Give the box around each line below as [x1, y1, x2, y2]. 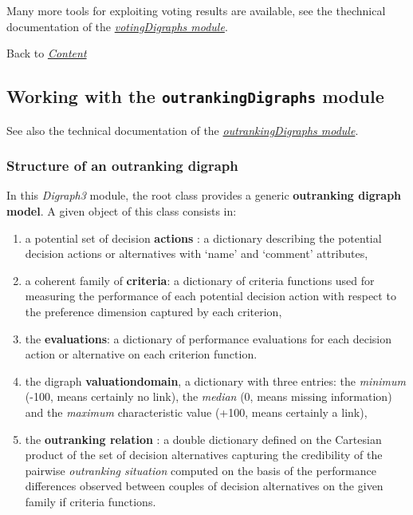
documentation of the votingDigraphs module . [6, 18, 228, 34]
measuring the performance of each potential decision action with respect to [25, 287, 396, 304]
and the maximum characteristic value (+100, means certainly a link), [25, 403, 368, 420]
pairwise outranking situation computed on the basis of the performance [25, 462, 376, 478]
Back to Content [6, 45, 87, 61]
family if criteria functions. [25, 493, 156, 509]
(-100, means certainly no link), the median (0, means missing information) [25, 388, 392, 405]
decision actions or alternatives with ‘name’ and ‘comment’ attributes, [25, 245, 368, 262]
